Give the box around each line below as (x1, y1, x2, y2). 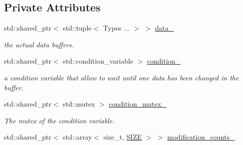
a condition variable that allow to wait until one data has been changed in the (4, 72, 239, 82)
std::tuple (62, 23, 92, 33)
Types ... (103, 23, 130, 33)
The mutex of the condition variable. (4, 115, 115, 125)
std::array (62, 132, 92, 142)
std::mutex (62, 99, 95, 109)
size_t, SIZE (103, 132, 142, 142)
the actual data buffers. (4, 39, 74, 49)
